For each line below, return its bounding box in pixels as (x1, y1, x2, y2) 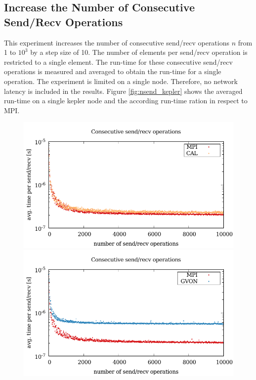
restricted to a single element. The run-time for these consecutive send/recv (4, 56, 233, 67)
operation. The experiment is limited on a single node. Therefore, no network (4, 76, 238, 86)
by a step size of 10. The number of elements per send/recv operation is (30, 47, 248, 57)
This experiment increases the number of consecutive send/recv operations (4, 37, 230, 47)
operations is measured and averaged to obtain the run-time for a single (4, 66, 221, 77)
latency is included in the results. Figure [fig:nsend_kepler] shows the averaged (4, 85, 243, 96)
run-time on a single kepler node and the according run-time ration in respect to (4, 95, 248, 106)
